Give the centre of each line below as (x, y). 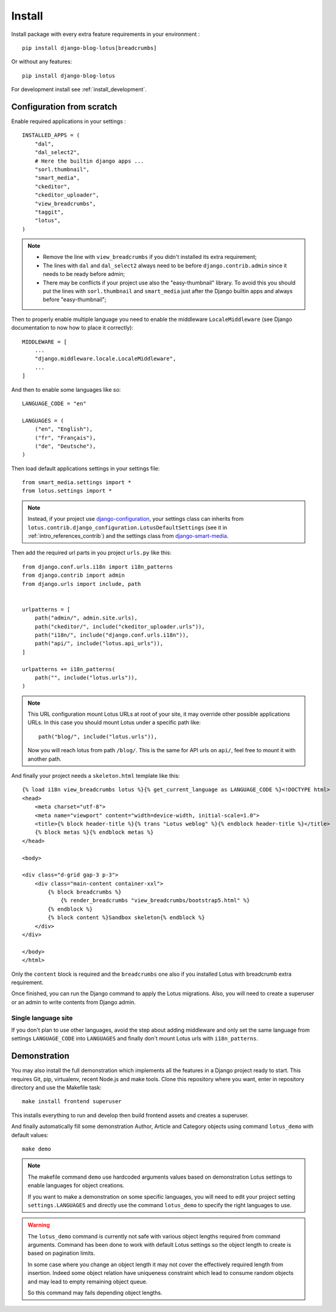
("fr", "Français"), (65, 438)
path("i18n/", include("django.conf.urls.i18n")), (112, 635)
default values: (30, 1135)
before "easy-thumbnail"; (75, 300)
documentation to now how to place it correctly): (72, 328)
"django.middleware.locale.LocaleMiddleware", (105, 359)
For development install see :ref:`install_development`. (79, 90)
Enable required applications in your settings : (68, 121)
